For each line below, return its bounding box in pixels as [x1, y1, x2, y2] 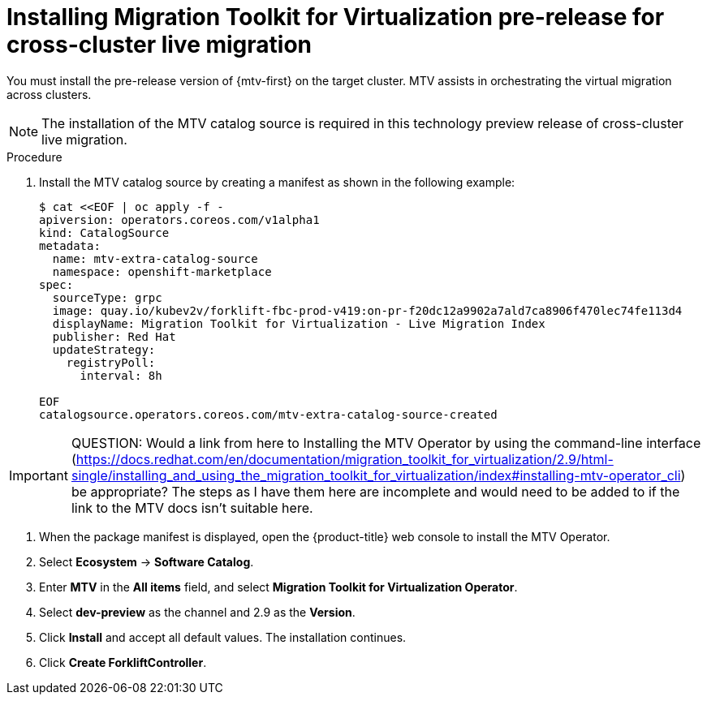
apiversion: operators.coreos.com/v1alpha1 [39, 213, 320, 226]
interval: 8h [80, 368, 162, 382]
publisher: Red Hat [52, 329, 176, 343]
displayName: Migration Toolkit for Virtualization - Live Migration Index [52, 316, 545, 330]
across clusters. [6, 87, 92, 101]
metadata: [39, 239, 101, 252]
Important [9, 467, 68, 484]
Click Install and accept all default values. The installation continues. [39, 630, 407, 644]
